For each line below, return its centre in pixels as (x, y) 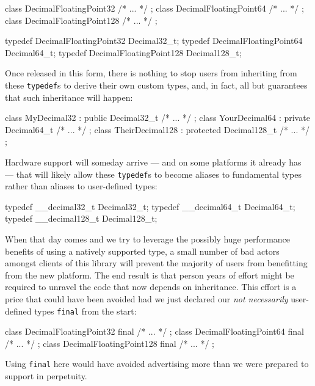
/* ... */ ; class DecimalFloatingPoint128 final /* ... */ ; (110, 343)
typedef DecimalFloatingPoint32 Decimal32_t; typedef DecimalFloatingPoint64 (154, 41)
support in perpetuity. (46, 376)
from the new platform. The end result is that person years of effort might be (150, 275)
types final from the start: (85, 311)
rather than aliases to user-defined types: (81, 186)
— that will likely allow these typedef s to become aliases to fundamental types (154, 174)
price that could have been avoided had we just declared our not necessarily (147, 299)
